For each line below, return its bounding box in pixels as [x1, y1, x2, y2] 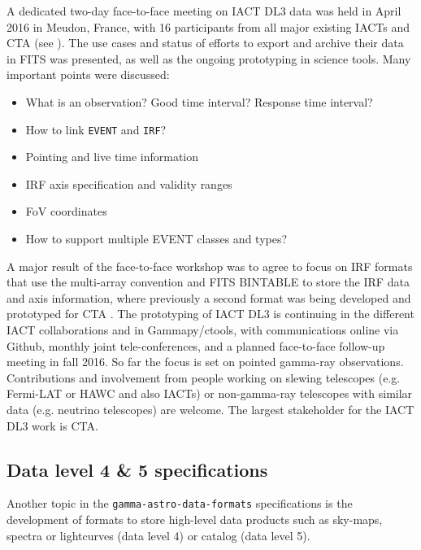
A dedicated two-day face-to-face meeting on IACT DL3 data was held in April [7, 2, 401, 19]
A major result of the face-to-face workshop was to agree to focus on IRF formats [7, 257, 413, 274]
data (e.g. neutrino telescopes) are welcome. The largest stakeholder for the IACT [7, 400, 414, 417]
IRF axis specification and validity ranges [25, 175, 232, 192]
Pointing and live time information [25, 148, 199, 165]
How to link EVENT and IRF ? [25, 120, 167, 137]
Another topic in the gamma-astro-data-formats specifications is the [7, 495, 353, 512]
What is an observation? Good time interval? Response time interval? [25, 93, 373, 110]
